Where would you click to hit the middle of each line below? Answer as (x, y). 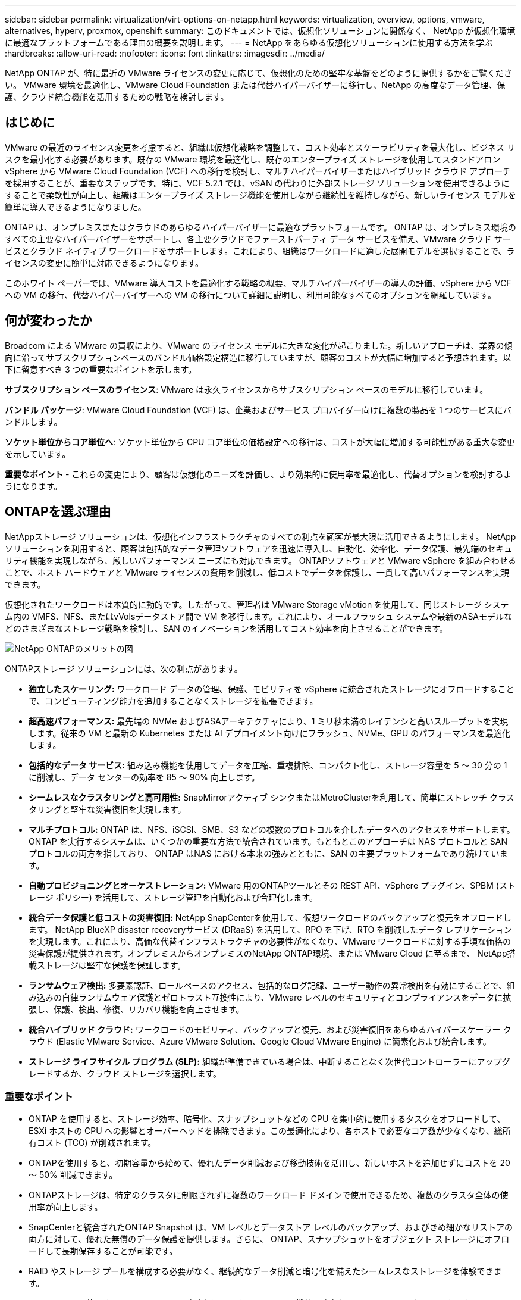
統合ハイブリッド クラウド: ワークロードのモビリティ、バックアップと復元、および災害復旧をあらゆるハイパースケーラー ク (270, 1029)
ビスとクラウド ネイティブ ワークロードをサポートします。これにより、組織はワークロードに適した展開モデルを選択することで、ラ (260, 251)
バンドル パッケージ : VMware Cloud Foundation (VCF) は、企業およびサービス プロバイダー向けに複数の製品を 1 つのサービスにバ (258, 410)
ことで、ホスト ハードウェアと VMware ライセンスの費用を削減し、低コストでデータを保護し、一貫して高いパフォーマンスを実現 (257, 572)
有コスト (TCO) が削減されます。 (92, 1143)
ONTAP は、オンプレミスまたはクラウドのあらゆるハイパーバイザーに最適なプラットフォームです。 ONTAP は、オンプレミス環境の (260, 227)
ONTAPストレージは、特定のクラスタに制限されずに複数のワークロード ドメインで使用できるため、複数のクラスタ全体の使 (269, 1195)
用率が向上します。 (66, 1207)
